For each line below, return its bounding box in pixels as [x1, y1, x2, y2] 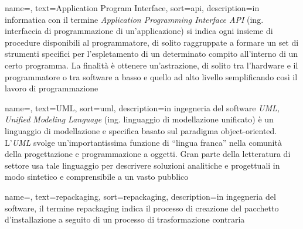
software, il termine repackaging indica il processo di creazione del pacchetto [5, 201, 279, 214]
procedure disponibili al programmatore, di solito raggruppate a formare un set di [5, 36, 299, 48]
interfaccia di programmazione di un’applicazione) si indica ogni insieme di [5, 25, 273, 37]
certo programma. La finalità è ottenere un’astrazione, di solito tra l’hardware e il [5, 59, 298, 71]
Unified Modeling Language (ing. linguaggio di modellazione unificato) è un [5, 113, 274, 125]
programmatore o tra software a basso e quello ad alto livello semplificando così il [5, 70, 298, 83]
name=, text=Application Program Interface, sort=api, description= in [5, 2, 260, 13]
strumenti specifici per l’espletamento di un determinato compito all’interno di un [5, 47, 298, 60]
